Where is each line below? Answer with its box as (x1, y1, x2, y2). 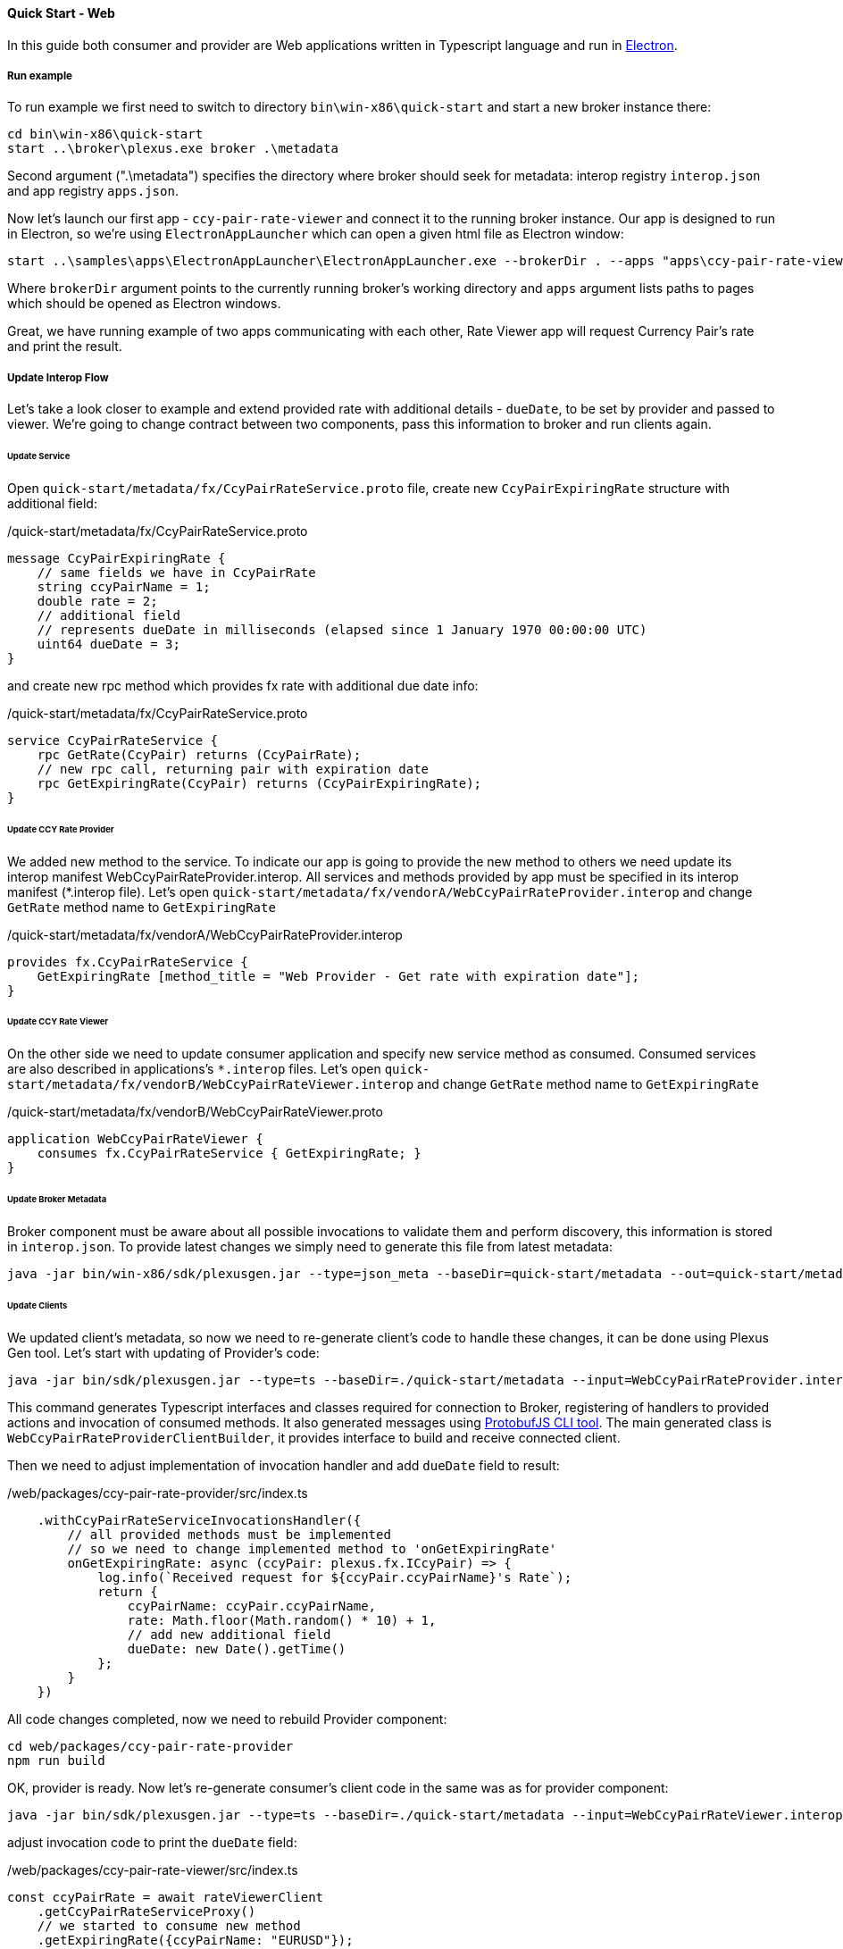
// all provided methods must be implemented (67, 1527, 391, 1542)
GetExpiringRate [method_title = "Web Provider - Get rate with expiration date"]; (37, 968, 640, 983)
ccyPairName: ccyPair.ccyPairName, (127, 1598, 377, 1613)
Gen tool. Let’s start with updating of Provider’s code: (7, 1344, 320, 1360)
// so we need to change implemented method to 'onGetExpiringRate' (67, 1541, 557, 1556)
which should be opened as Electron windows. (7, 296, 281, 312)
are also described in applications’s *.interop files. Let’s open (7, 1061, 381, 1077)
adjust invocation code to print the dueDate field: (7, 1834, 297, 1850)
